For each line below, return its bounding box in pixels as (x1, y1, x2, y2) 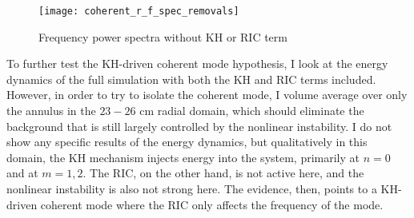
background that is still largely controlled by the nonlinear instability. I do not (6, 117, 392, 134)
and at (6, 164, 38, 181)
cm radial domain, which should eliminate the (139, 102, 364, 119)
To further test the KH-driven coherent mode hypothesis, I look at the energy (6, 55, 388, 72)
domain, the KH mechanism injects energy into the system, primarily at (6, 149, 360, 165)
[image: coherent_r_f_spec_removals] (38, 6, 239, 17)
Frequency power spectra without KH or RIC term (38, 28, 287, 45)
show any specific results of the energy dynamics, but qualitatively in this (6, 133, 368, 150)
